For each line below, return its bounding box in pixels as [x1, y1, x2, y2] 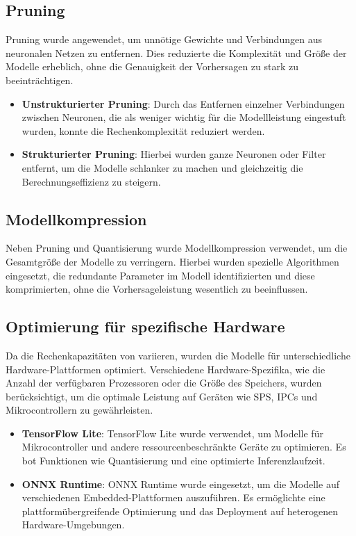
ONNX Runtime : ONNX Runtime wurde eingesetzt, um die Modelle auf [22, 476, 339, 491]
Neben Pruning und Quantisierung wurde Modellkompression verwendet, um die [6, 241, 348, 255]
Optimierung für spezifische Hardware [6, 316, 285, 337]
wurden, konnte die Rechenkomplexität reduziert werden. [22, 123, 265, 138]
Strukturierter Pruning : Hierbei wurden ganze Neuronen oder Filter [22, 147, 326, 161]
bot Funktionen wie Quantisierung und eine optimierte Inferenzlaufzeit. [22, 453, 325, 468]
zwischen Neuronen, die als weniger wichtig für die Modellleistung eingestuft [22, 110, 346, 124]
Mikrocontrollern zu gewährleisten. [6, 403, 153, 417]
